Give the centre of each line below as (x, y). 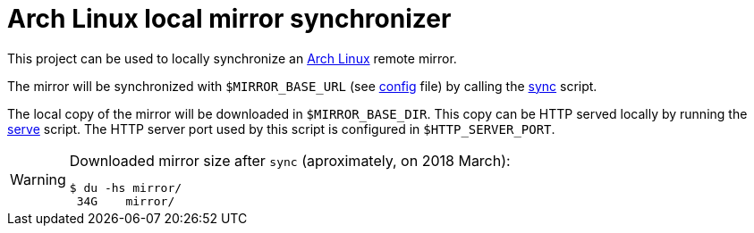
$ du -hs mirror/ (126, 187)
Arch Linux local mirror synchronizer (229, 19)
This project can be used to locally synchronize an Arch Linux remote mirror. (232, 58)
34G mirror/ (126, 201)
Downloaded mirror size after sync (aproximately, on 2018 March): (290, 160)
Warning (38, 180)
